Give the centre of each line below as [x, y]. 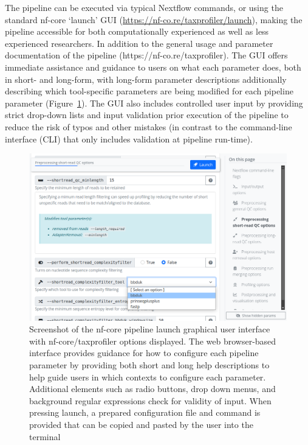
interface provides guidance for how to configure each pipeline [144, 353]
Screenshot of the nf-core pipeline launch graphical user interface [150, 329]
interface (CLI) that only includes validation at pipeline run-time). [129, 138]
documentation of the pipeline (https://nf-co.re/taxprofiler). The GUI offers [146, 55]
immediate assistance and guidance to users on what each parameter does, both [153, 67]
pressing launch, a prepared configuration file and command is [145, 412]
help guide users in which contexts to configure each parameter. [148, 377]
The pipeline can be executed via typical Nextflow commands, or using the [144, 7]
